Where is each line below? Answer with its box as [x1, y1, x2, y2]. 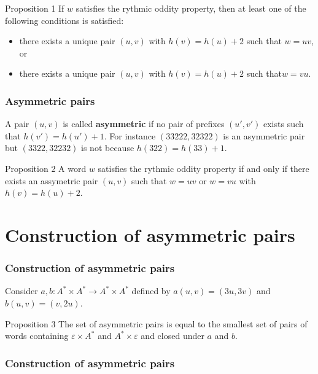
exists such [263, 117, 304, 130]
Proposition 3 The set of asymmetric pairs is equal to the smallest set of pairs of [5, 317, 308, 330]
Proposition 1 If [5, 2, 64, 14]
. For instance [104, 129, 156, 142]
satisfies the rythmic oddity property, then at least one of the [76, 2, 306, 14]
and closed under [141, 329, 204, 342]
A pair [5, 117, 29, 130]
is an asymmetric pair [223, 129, 305, 142]
